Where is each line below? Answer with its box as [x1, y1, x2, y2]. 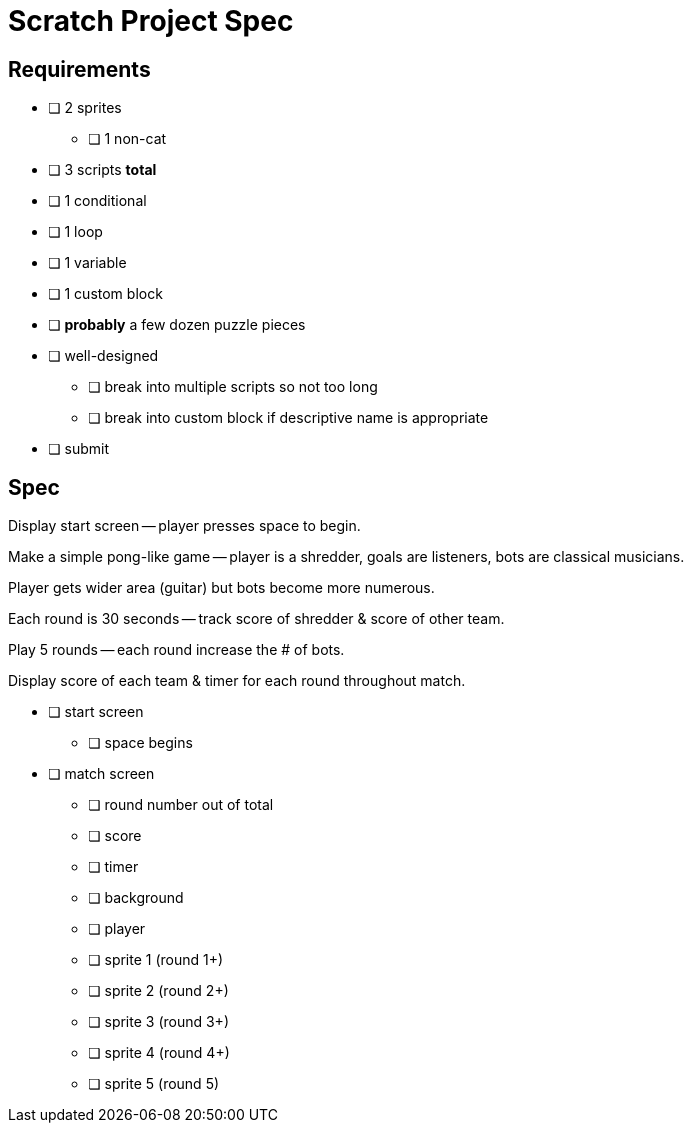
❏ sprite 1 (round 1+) [88, 951, 224, 969]
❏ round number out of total [88, 796, 274, 814]
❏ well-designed [48, 347, 159, 365]
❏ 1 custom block [48, 285, 163, 303]
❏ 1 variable [48, 254, 127, 272]
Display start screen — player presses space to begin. [8, 517, 361, 535]
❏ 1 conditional [48, 192, 147, 210]
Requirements [8, 56, 151, 82]
